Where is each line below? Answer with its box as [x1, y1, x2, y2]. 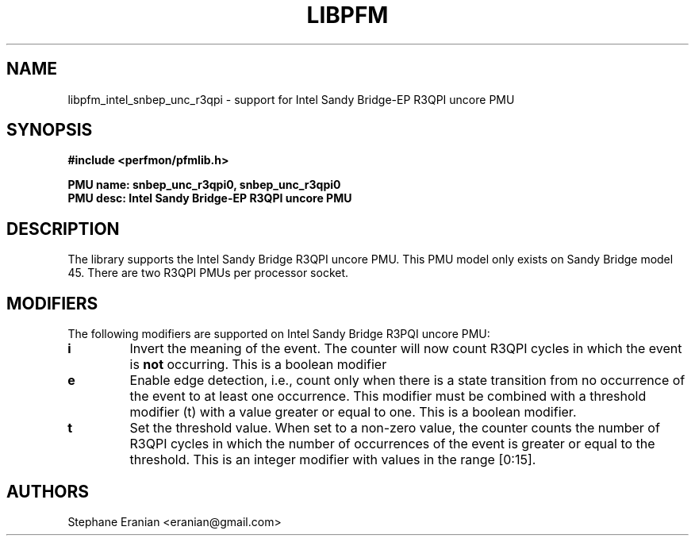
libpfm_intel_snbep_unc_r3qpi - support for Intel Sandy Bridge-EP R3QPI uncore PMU [67, 92, 515, 106]
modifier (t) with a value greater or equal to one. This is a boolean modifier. [129, 404, 577, 421]
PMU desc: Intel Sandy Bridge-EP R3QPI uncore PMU [67, 191, 352, 206]
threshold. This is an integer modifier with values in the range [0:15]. [129, 452, 536, 468]
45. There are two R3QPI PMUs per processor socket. [67, 266, 349, 280]
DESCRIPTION [6, 218, 120, 239]
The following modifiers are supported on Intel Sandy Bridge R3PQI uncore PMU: [67, 327, 490, 341]
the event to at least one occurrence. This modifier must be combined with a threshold [129, 388, 647, 405]
